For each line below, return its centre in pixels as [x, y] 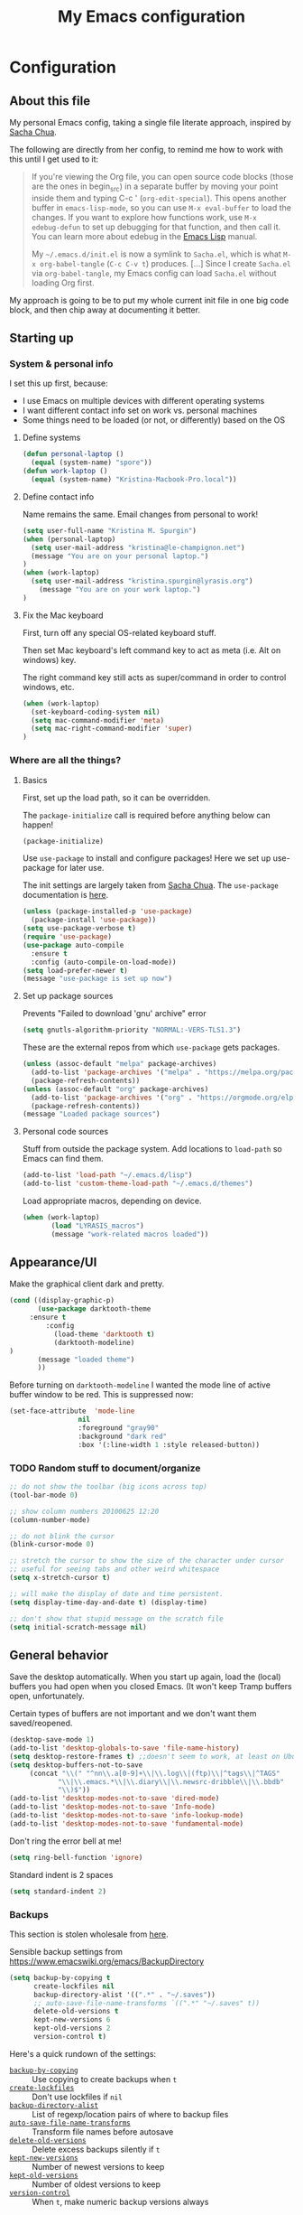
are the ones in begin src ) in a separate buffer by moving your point [155, 187]
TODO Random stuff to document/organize [105, 1468]
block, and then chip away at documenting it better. [105, 310]
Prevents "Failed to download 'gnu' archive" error [114, 1014]
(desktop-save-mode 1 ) [52, 1740]
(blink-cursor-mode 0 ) [52, 1545]
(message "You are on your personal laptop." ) [120, 556]
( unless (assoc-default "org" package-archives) [115, 1089]
